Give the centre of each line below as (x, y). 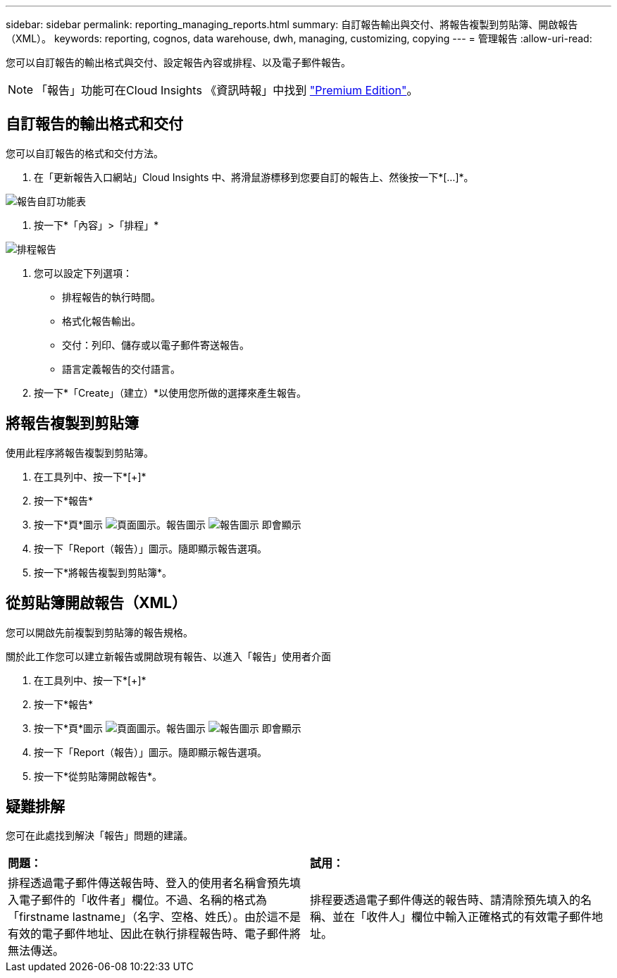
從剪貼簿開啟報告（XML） (96, 603)
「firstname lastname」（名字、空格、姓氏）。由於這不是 (155, 917)
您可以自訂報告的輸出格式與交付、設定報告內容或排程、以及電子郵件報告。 (178, 62)
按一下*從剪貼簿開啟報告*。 (98, 776)
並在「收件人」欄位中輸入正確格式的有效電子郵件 (462, 917)
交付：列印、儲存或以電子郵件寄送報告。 (156, 345)
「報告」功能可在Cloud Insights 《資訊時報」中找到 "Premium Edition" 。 (227, 90)
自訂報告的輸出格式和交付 (94, 124)
